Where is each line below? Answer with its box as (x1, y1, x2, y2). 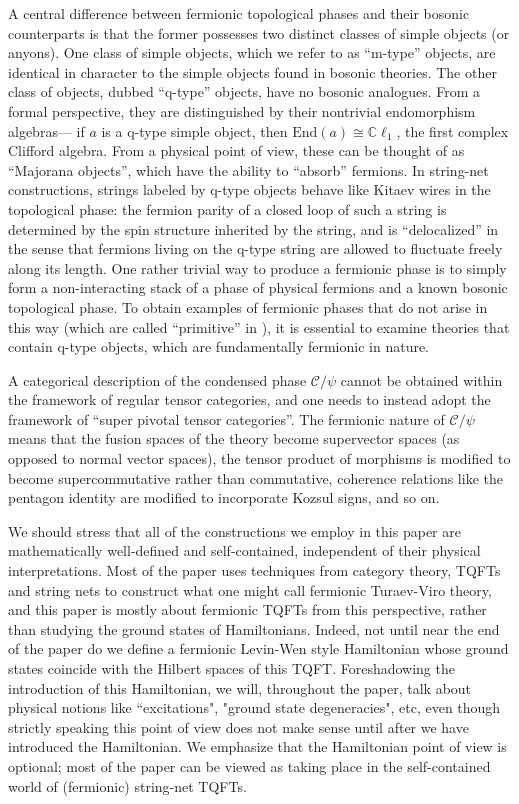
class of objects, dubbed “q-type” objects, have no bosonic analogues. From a (8, 81, 481, 102)
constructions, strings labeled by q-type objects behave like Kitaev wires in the (8, 179, 491, 200)
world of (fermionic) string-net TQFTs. (8, 775, 247, 796)
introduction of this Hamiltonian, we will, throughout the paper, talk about (8, 677, 472, 698)
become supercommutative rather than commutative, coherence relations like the (8, 467, 503, 488)
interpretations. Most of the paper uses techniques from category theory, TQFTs (8, 560, 501, 581)
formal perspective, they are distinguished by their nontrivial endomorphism (8, 100, 476, 121)
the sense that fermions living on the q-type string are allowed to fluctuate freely (8, 238, 503, 259)
